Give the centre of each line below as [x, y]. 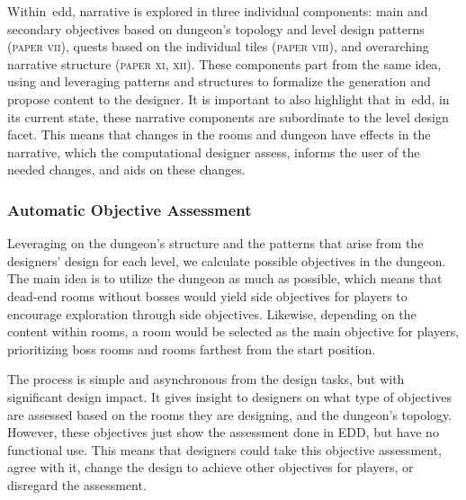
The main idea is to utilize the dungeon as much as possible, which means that [225, 278]
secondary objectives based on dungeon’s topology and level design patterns [216, 28]
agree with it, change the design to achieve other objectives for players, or [211, 467]
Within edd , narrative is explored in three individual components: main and [218, 11]
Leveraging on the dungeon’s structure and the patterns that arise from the [215, 243]
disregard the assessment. [77, 484]
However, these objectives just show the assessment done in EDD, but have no [223, 432]
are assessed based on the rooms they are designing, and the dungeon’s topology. [230, 414]
